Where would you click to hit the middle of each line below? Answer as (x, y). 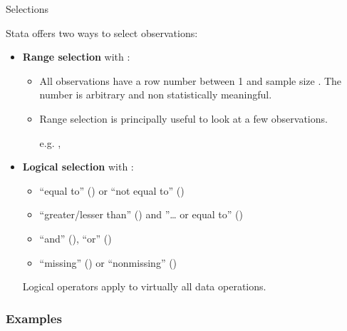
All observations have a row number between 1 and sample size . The (191, 80)
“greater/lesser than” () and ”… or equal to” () (141, 214)
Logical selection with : (78, 167)
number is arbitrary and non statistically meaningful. (156, 95)
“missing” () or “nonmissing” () (108, 262)
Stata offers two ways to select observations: (102, 32)
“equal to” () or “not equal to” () (112, 190)
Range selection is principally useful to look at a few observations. (183, 118)
